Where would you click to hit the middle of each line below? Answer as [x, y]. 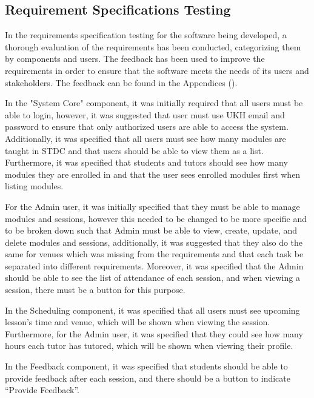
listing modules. [34, 186]
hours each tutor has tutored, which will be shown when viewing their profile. [149, 346]
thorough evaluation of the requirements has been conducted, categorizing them [153, 46]
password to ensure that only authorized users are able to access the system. [147, 126]
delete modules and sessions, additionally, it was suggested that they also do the [154, 242]
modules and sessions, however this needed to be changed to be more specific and [156, 218]
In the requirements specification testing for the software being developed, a [146, 35]
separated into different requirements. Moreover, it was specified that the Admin [154, 265]
